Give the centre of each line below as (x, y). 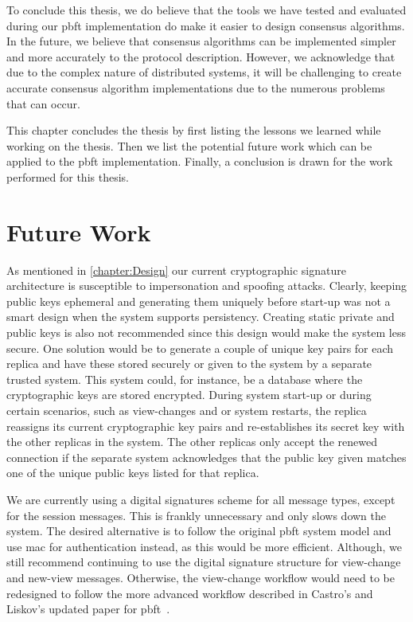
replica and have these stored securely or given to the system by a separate (189, 364)
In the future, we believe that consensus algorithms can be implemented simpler (201, 41)
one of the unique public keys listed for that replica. (133, 473)
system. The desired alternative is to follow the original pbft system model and (199, 531)
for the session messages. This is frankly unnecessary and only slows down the (196, 515)
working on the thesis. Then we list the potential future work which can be (189, 145)
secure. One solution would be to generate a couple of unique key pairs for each (200, 348)
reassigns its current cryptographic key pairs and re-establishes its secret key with (206, 426)
